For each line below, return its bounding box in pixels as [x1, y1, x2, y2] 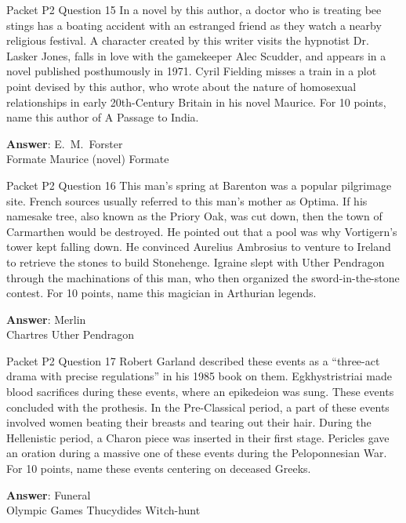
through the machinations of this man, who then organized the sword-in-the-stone [6, 269, 400, 285]
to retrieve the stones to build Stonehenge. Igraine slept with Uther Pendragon [6, 253, 385, 270]
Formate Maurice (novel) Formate [6, 151, 169, 167]
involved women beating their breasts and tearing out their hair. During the [6, 414, 372, 430]
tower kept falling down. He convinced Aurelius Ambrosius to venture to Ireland [6, 238, 391, 255]
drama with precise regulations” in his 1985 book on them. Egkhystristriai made [6, 368, 392, 384]
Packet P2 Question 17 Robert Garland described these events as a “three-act [6, 352, 380, 369]
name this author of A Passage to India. [6, 109, 199, 125]
